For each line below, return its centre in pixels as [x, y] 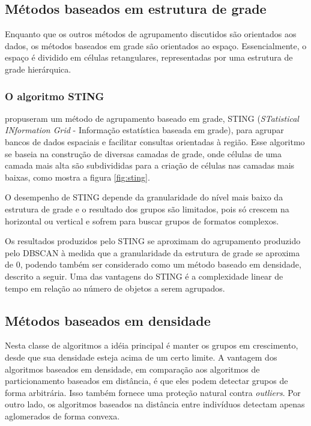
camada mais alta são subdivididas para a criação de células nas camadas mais [150, 165]
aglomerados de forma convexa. [62, 415]
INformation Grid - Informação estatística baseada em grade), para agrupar [144, 130]
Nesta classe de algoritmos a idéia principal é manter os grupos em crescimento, [152, 345]
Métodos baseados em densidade [108, 320]
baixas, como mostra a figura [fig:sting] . [77, 177]
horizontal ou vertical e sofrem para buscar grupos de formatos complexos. [142, 220]
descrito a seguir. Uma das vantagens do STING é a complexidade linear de [144, 276]
